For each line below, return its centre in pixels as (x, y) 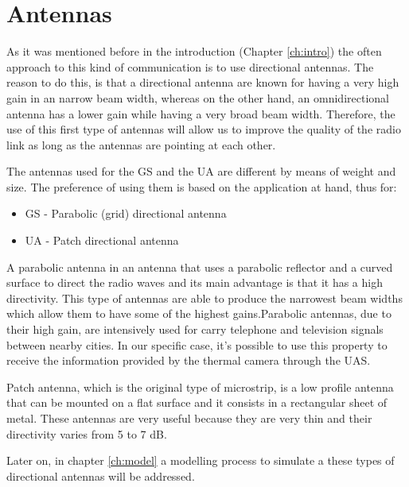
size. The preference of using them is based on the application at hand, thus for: (202, 186)
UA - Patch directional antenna (102, 240)
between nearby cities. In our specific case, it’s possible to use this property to (197, 344)
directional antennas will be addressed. (101, 475)
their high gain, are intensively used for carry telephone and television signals (195, 329)
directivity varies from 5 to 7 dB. (87, 433)
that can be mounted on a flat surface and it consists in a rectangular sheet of (197, 402)
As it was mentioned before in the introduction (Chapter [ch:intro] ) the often (194, 51)
